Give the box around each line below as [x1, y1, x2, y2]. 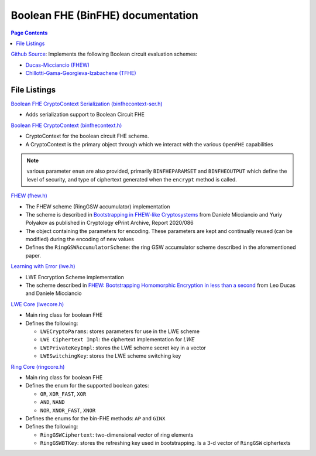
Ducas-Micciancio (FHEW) [25, 61, 90, 68]
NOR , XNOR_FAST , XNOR [40, 407, 96, 414]
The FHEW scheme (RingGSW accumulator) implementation [25, 203, 170, 210]
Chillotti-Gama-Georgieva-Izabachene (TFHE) [25, 70, 137, 77]
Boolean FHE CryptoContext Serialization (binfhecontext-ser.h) [11, 100, 163, 108]
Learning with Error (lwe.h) [11, 263, 75, 270]
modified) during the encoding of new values [25, 236, 134, 243]
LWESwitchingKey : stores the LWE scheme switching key [40, 352, 181, 359]
